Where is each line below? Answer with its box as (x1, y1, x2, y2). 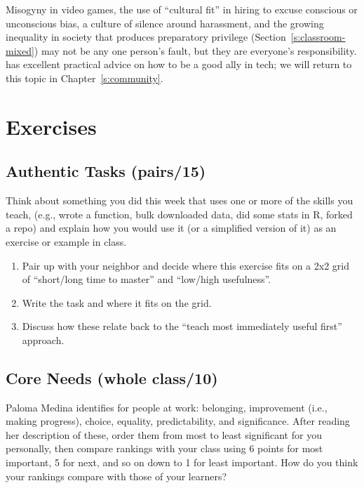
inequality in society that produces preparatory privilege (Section (6, 29, 286, 44)
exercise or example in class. (6, 234, 127, 249)
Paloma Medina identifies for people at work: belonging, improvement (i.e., (6, 400, 328, 414)
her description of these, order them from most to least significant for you (6, 427, 322, 442)
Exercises (6, 112, 97, 140)
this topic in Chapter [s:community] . (6, 70, 163, 85)
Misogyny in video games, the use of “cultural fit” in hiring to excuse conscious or (6, 2, 358, 16)
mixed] (6, 43, 34, 58)
